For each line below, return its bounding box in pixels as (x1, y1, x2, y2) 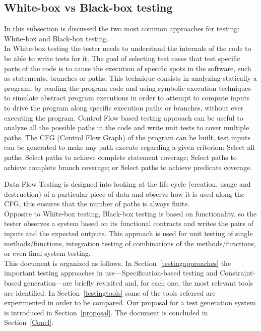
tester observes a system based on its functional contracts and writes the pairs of (4, 218, 253, 229)
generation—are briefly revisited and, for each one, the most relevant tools (23, 278, 253, 288)
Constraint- (220, 267, 255, 278)
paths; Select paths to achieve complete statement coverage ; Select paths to (4, 151, 237, 162)
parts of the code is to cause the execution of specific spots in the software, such (4, 63, 251, 73)
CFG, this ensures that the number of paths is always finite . (4, 198, 190, 209)
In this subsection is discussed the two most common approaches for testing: (4, 23, 240, 34)
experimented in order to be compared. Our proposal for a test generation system (4, 297, 256, 308)
